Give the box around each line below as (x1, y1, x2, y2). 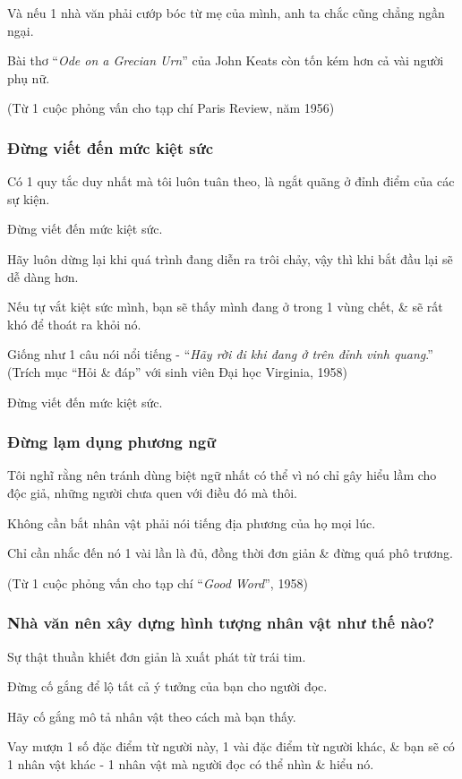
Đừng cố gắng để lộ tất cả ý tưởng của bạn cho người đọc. (7, 677, 328, 696)
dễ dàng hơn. (7, 267, 79, 286)
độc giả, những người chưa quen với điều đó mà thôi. (7, 483, 297, 501)
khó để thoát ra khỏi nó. (7, 314, 141, 333)
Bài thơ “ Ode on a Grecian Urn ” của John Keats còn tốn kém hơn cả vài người (7, 51, 444, 70)
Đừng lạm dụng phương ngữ (7, 431, 217, 453)
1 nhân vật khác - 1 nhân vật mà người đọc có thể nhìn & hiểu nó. (7, 754, 374, 773)
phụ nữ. (7, 68, 50, 87)
